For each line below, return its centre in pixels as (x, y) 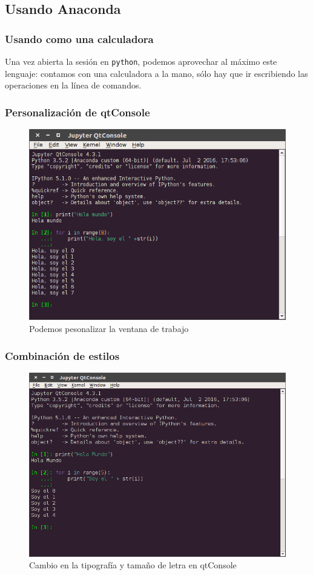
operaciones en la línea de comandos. (73, 85)
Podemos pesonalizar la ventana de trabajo (109, 328)
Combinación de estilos (62, 355)
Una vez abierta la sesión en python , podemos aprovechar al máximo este (141, 61)
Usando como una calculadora (79, 38)
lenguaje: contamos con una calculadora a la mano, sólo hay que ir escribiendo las (156, 73)
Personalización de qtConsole (77, 112)
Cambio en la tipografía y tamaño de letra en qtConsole (133, 565)
